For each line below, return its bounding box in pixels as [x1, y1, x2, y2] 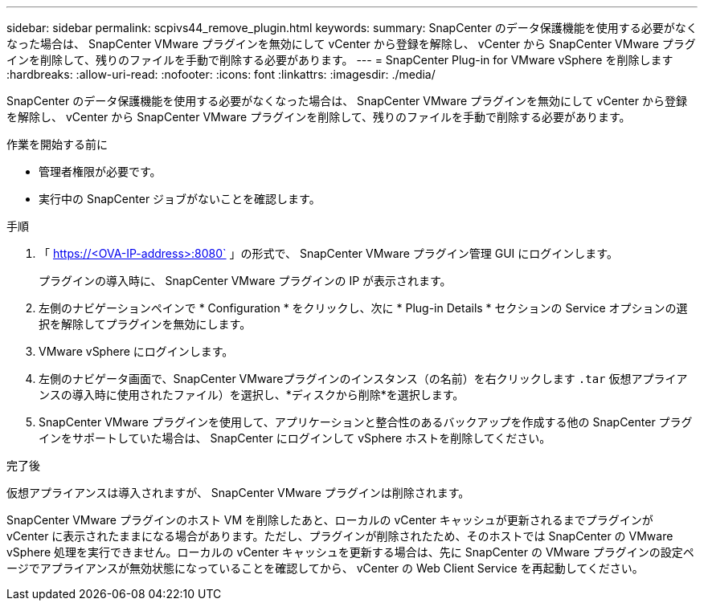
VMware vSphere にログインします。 [39, 344, 234, 358]
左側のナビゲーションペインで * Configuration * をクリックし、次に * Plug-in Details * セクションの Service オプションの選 [39, 301, 688, 315]
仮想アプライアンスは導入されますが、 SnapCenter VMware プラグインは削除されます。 [6, 486, 470, 499]
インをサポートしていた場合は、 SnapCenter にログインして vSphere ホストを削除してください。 [39, 431, 551, 445]
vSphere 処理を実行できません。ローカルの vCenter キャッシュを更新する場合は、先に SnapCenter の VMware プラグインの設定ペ [6, 545, 694, 559]
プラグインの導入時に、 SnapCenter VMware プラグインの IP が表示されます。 [39, 274, 452, 287]
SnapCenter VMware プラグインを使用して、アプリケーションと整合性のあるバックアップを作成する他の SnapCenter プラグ [39, 415, 693, 429]
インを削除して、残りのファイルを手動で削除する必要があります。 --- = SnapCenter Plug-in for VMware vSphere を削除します [6, 53, 673, 67]
